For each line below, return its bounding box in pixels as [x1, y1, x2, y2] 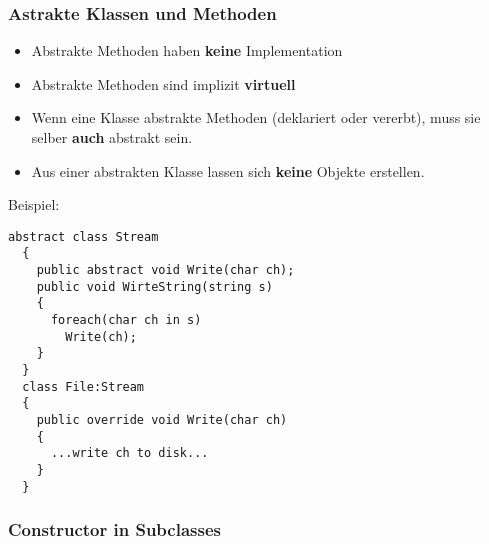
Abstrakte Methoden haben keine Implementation [31, 40, 343, 61]
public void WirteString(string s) [36, 279, 273, 294]
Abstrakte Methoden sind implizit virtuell [31, 73, 296, 94]
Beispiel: [8, 194, 60, 215]
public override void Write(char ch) [36, 413, 288, 427]
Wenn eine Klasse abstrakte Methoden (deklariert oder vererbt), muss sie [31, 107, 481, 128]
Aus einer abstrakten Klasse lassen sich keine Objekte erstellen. [31, 160, 425, 181]
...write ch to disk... [50, 446, 209, 461]
